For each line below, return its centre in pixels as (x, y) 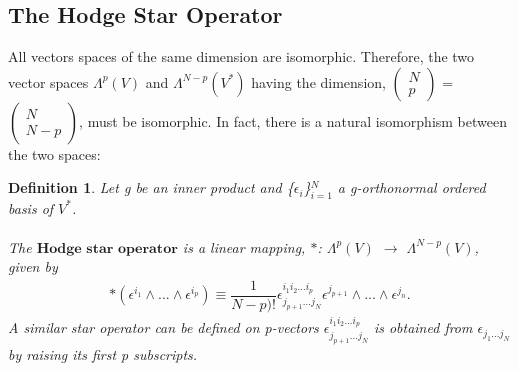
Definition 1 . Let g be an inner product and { (151, 187)
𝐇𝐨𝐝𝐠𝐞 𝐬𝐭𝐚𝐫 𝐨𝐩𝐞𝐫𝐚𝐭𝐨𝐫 (107, 248)
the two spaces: (54, 153)
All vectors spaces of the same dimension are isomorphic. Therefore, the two (241, 56)
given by (33, 266)
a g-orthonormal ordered (411, 187)
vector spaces (48, 81)
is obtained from (423, 327)
